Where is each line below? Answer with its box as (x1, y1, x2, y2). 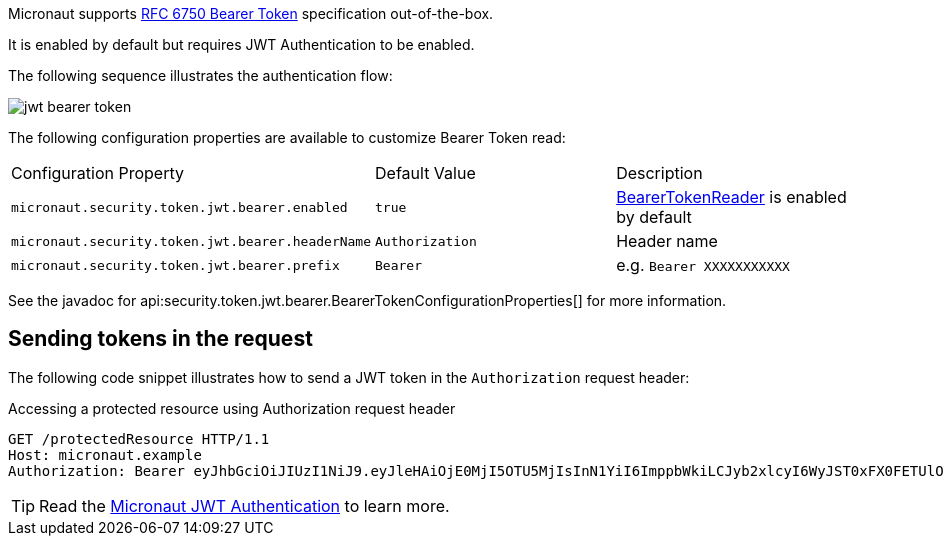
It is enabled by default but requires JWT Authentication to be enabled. (8, 36, 475, 53)
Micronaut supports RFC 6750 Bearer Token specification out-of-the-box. (8, 5, 494, 22)
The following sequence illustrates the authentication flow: (8, 67, 393, 84)
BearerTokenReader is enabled (616, 187, 847, 207)
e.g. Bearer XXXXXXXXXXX (616, 255, 790, 275)
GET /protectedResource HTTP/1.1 (8, 430, 270, 447)
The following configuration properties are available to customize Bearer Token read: (8, 129, 566, 146)
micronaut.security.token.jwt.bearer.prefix (11, 257, 340, 273)
